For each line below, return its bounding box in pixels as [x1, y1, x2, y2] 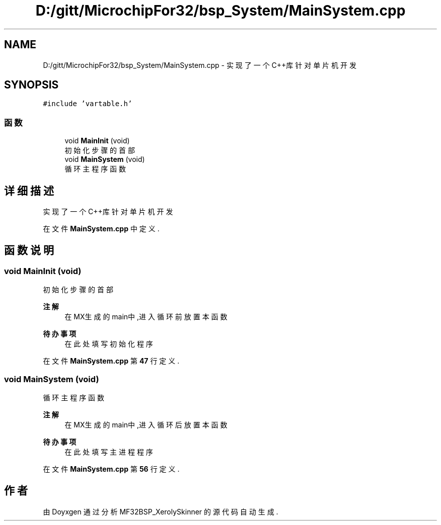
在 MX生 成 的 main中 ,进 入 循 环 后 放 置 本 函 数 [64, 420, 228, 429]
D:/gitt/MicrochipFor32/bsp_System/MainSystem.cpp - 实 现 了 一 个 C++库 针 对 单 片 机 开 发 [43, 60, 356, 69]
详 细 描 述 [4, 184, 54, 197]
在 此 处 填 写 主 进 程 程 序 [64, 448, 153, 456]
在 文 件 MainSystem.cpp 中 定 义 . [43, 224, 160, 233]
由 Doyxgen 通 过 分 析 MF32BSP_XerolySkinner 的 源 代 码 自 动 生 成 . [43, 507, 278, 516]
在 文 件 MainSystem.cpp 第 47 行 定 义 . [43, 357, 180, 366]
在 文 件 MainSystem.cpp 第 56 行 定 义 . [43, 465, 180, 473]
